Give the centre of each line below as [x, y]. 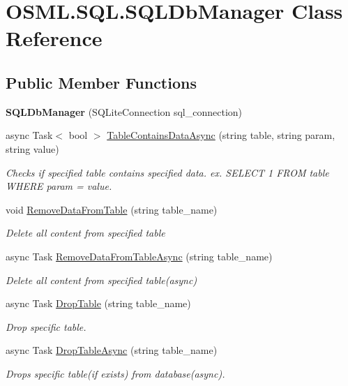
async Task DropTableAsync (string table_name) [112, 350]
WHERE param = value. [59, 186]
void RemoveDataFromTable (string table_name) [112, 209]
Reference [54, 38]
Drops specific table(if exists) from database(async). [115, 373]
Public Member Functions [101, 82]
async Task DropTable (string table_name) [98, 303]
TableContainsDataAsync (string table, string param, [221, 135]
